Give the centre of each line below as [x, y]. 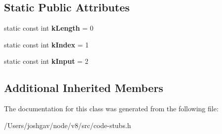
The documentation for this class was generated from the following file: [111, 109]
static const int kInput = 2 [46, 61]
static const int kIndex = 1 [46, 44]
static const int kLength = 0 [49, 28]
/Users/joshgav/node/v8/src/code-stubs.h [68, 125]
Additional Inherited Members [84, 88]
